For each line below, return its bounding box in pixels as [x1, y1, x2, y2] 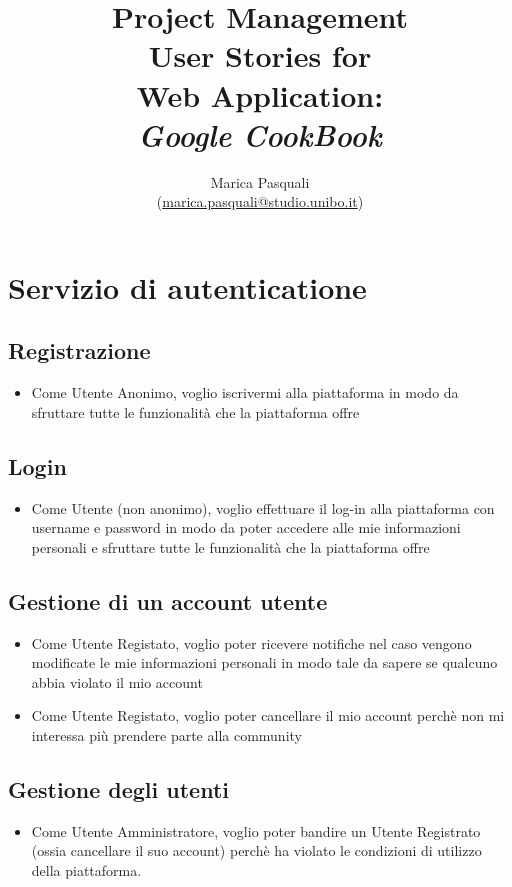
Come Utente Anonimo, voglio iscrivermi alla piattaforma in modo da [31, 382, 459, 403]
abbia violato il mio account [31, 671, 203, 692]
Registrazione [8, 335, 151, 366]
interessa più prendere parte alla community [31, 725, 302, 746]
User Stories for [148, 35, 372, 76]
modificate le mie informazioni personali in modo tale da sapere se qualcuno [31, 652, 498, 673]
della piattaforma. [31, 860, 142, 880]
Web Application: [136, 74, 384, 115]
